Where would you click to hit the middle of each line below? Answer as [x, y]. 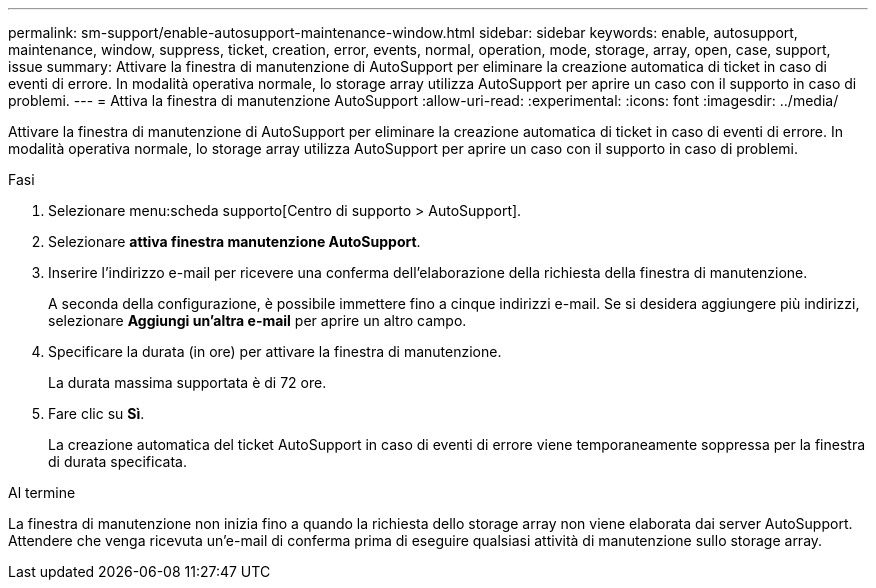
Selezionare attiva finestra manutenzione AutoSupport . [234, 241]
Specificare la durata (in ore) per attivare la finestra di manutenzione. [275, 351]
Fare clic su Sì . [96, 413]
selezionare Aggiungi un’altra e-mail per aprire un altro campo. [257, 320]
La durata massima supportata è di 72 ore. [187, 382]
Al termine [42, 492]
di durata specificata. [117, 461]
